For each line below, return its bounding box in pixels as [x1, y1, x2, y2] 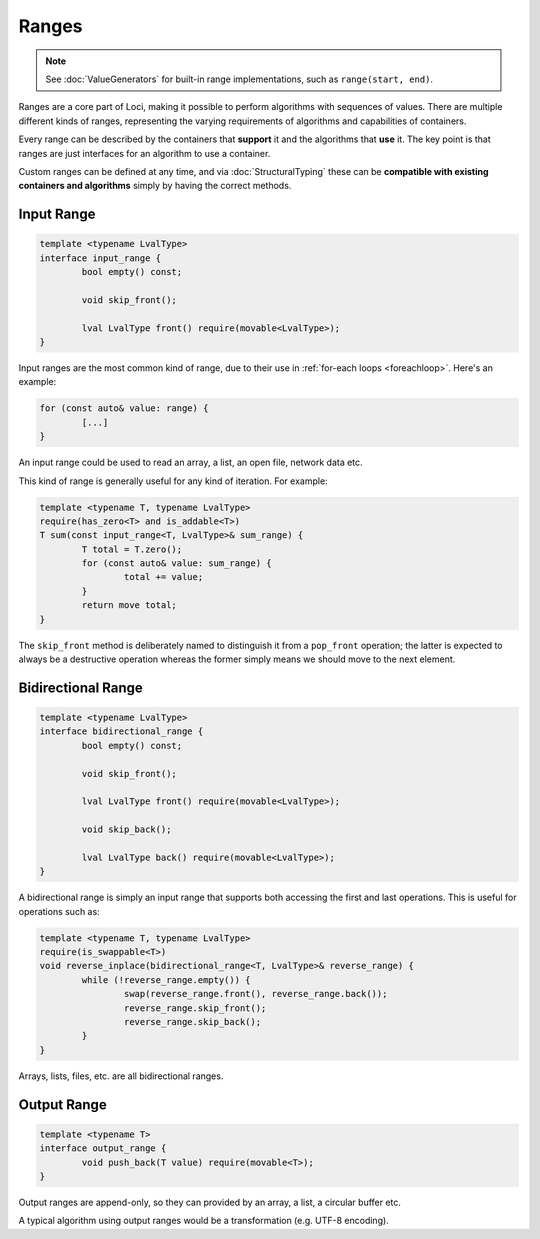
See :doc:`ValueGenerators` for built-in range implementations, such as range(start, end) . [45, 73, 434, 85]
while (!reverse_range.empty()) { [81, 974, 251, 985]
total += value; [123, 571, 204, 583]
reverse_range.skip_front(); [123, 1002, 267, 1014]
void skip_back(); [81, 824, 172, 835]
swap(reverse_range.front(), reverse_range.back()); [123, 988, 388, 1000]
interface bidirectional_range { [39, 726, 204, 737]
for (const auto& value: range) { [39, 403, 209, 414]
